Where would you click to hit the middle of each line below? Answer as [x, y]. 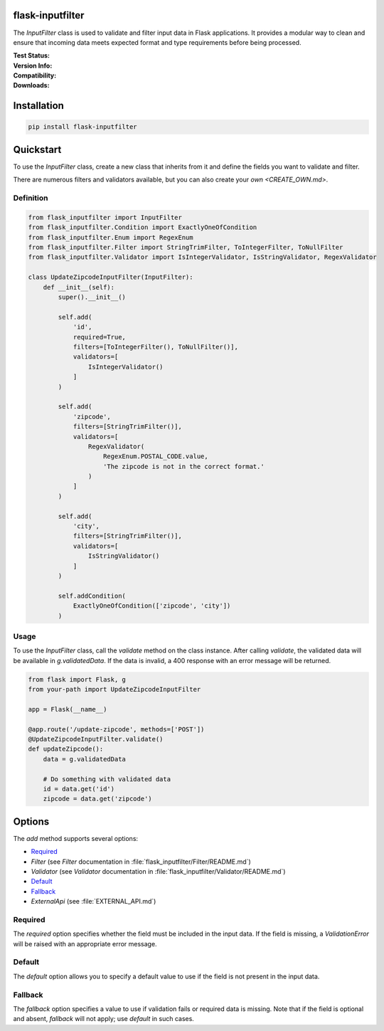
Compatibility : [35, 75]
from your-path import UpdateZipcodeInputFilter [114, 689]
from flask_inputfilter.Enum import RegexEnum [111, 237]
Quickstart [37, 149]
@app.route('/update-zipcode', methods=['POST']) [116, 729]
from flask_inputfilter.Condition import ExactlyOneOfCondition [143, 227]
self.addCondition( [92, 596]
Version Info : [33, 65]
